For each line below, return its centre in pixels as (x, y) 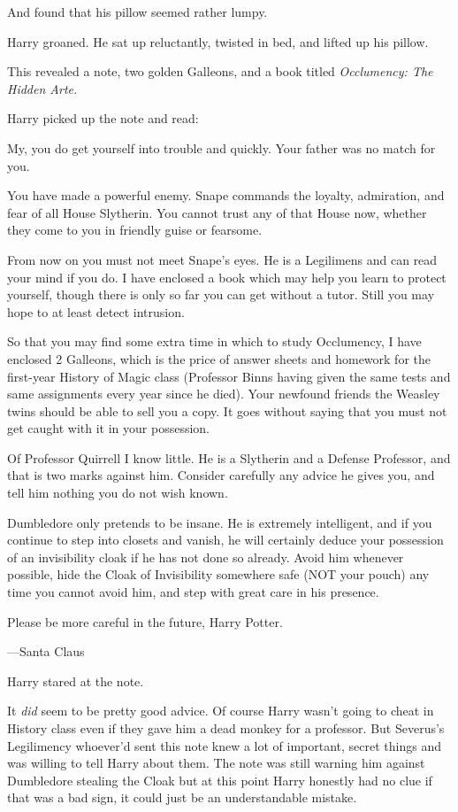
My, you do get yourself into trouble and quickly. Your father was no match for (221, 147)
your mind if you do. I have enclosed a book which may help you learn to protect (227, 277)
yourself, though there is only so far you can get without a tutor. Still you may (221, 294)
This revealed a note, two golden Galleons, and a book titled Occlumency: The (220, 71)
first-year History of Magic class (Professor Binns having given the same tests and (229, 376)
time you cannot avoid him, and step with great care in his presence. (193, 592)
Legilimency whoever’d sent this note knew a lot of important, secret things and (224, 745)
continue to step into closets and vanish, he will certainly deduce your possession (225, 540)
